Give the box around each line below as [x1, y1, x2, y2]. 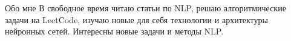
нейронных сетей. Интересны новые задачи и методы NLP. [5, 25, 224, 37]
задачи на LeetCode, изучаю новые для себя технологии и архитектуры [5, 13, 268, 26]
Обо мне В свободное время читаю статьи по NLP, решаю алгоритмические [5, 2, 286, 14]
